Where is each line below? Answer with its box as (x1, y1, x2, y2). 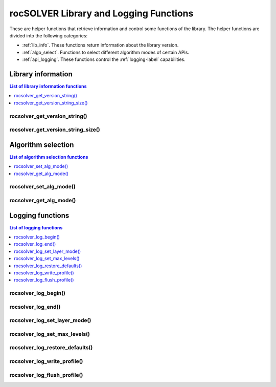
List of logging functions (9, 224, 63, 230)
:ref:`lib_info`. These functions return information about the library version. (22, 42, 179, 48)
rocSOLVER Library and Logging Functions (9, 8, 194, 19)
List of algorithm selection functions (9, 154, 88, 160)
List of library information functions (9, 83, 87, 90)
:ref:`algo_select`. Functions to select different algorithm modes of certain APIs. (22, 49, 189, 55)
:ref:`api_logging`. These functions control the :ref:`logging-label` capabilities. (22, 56, 186, 62)
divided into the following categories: (9, 32, 88, 38)
